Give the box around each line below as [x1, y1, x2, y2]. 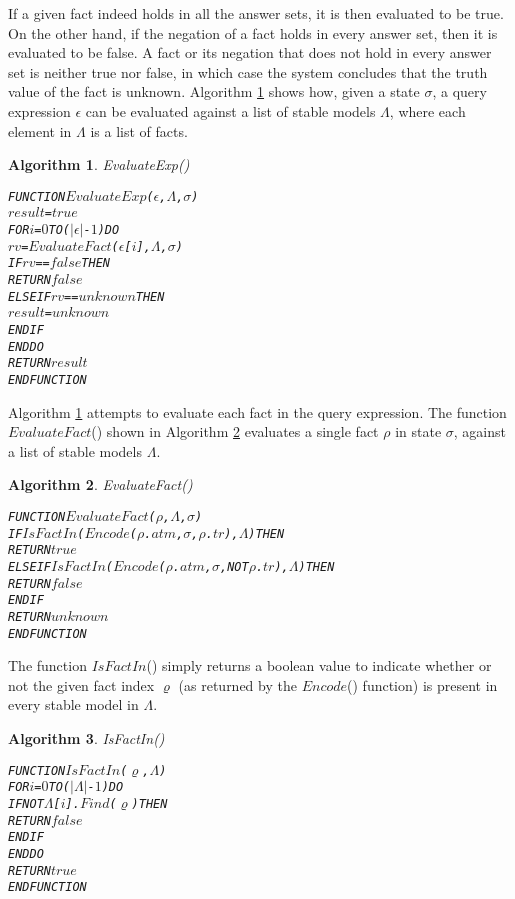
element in [8, 120, 72, 141]
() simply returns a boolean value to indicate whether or [146, 655, 492, 676]
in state [395, 421, 442, 442]
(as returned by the [178, 674, 297, 695]
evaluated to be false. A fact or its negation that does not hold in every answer [8, 42, 492, 63]
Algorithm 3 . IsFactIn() [8, 728, 165, 749]
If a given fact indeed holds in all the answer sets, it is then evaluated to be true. [8, 3, 504, 23]
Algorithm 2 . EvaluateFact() [8, 474, 193, 495]
